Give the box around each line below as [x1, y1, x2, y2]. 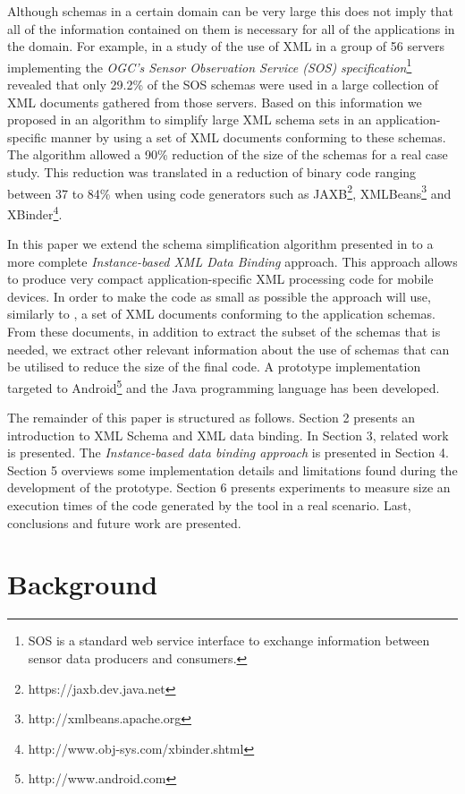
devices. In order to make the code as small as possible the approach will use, [7, 286, 431, 305]
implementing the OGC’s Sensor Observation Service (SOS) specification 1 [7, 55, 412, 76]
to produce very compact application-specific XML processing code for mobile [7, 269, 434, 288]
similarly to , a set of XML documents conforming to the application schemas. [7, 304, 435, 323]
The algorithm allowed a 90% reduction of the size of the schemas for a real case [7, 145, 448, 164]
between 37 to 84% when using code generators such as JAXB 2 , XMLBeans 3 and [7, 181, 452, 202]
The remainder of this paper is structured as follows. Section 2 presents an [7, 408, 416, 427]
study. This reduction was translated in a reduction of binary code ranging [7, 163, 417, 181]
